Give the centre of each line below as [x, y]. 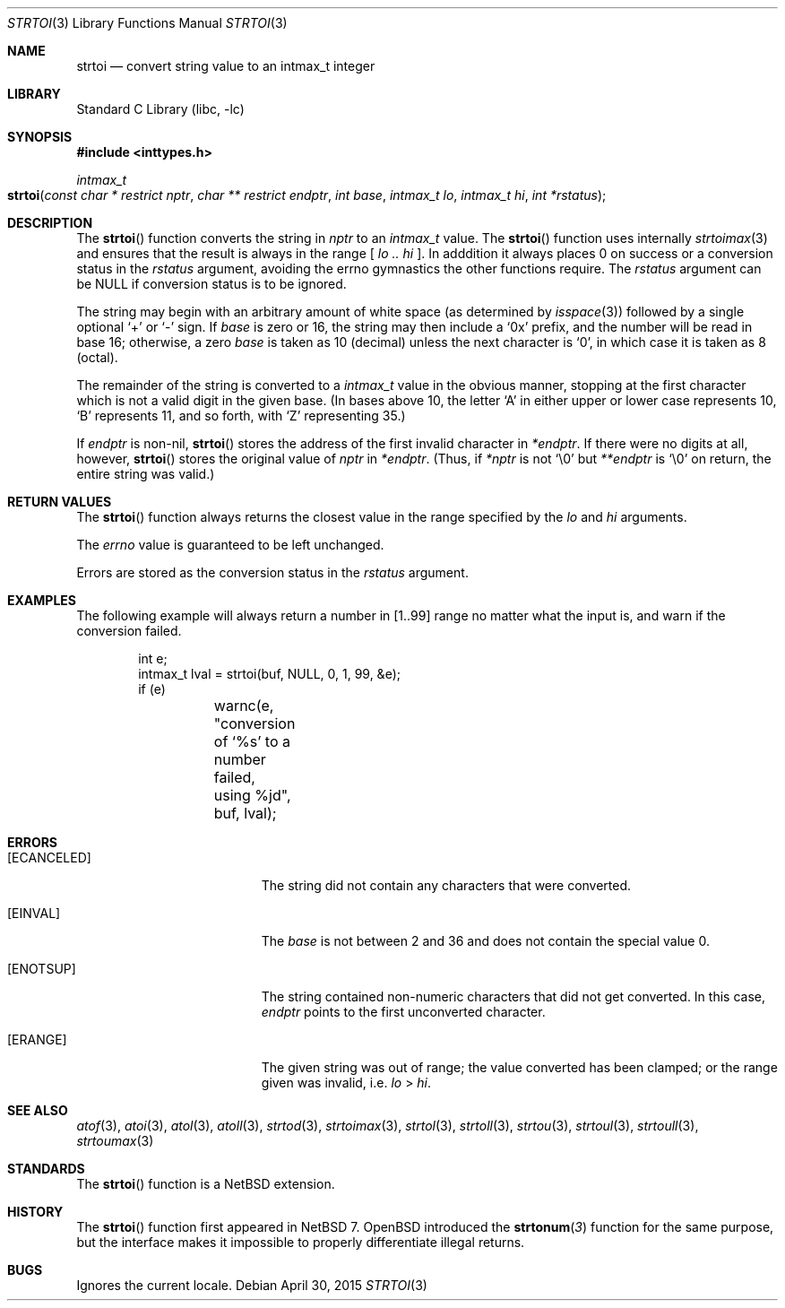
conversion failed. [129, 631]
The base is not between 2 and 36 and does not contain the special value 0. [485, 941]
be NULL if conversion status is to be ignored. [211, 284]
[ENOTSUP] [42, 969]
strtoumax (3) [115, 1141]
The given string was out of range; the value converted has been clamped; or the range [519, 1067]
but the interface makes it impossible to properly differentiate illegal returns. [301, 1242]
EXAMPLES [42, 600]
